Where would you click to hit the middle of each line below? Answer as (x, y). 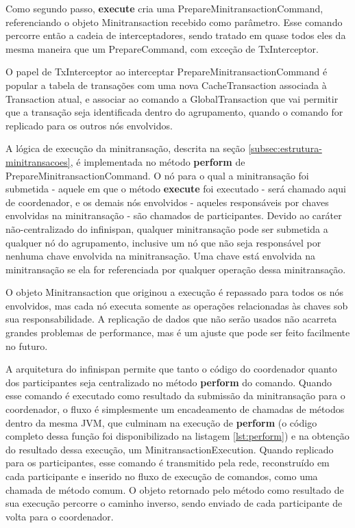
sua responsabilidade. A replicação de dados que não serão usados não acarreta (171, 319)
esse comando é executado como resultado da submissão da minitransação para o (175, 395)
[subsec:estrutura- (285, 148)
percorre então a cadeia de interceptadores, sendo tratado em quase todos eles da (176, 35)
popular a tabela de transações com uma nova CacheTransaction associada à (166, 85)
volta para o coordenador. (60, 516)
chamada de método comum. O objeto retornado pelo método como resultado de (175, 489)
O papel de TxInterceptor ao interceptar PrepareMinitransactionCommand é (167, 72)
